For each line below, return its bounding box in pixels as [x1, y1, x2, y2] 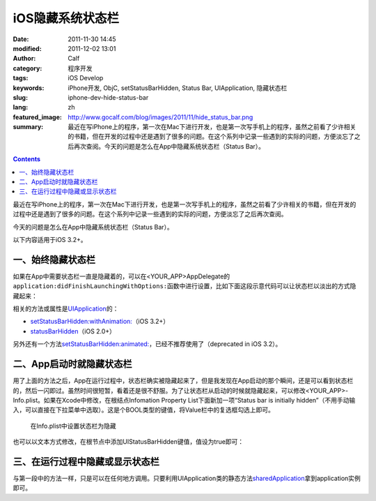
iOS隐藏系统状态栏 [13, 10, 120, 26]
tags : [13, 74, 29, 82]
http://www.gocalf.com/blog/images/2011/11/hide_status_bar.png [68, 112, 253, 121]
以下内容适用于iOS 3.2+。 [13, 235, 87, 244]
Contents [13, 155, 41, 163]
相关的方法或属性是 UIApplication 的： [13, 304, 119, 313]
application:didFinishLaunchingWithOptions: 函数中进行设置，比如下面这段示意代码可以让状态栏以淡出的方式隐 [13, 282, 357, 290]
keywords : [13, 84, 45, 92]
